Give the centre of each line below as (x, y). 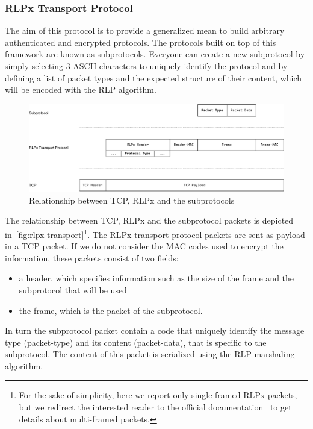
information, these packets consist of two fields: (92, 258)
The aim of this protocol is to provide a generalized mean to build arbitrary (145, 30)
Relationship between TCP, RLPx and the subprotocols (132, 200)
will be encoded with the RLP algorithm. (81, 89)
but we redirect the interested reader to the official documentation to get (155, 407)
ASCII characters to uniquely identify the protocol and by (180, 66)
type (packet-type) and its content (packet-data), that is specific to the (136, 342)
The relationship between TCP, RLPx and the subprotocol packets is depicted (149, 220)
